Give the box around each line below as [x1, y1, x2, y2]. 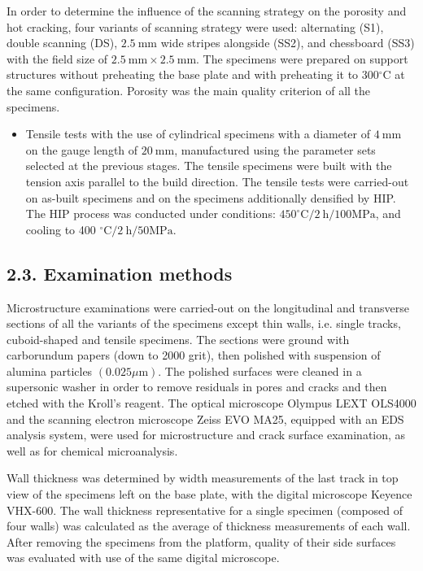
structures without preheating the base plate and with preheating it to [7, 66, 359, 83]
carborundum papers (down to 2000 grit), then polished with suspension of [7, 347, 381, 364]
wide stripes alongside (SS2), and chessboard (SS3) [160, 34, 415, 51]
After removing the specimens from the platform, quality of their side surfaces [7, 533, 396, 550]
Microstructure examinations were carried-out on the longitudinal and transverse [7, 299, 409, 316]
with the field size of [7, 50, 108, 67]
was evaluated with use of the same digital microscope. [7, 549, 280, 566]
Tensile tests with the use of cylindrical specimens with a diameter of [25, 125, 371, 142]
